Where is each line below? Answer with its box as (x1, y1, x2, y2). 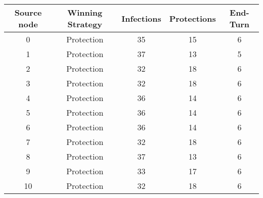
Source (14, 7, 42, 18)
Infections (121, 12, 161, 24)
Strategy (67, 18, 102, 30)
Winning (67, 7, 103, 18)
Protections (169, 12, 216, 24)
